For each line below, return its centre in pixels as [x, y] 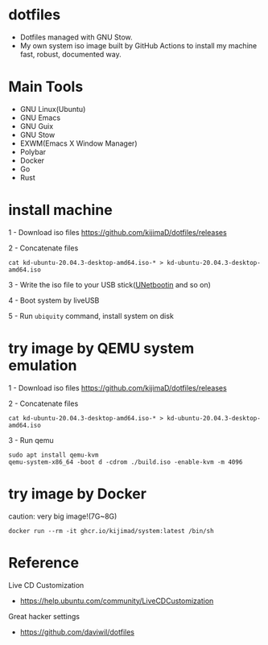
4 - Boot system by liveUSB [54, 300]
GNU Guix [37, 126]
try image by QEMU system [101, 349]
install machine [60, 210]
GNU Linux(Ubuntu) [53, 109]
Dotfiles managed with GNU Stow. [76, 37]
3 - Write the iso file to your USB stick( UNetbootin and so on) [110, 284]
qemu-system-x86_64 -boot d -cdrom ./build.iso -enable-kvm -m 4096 [126, 462]
